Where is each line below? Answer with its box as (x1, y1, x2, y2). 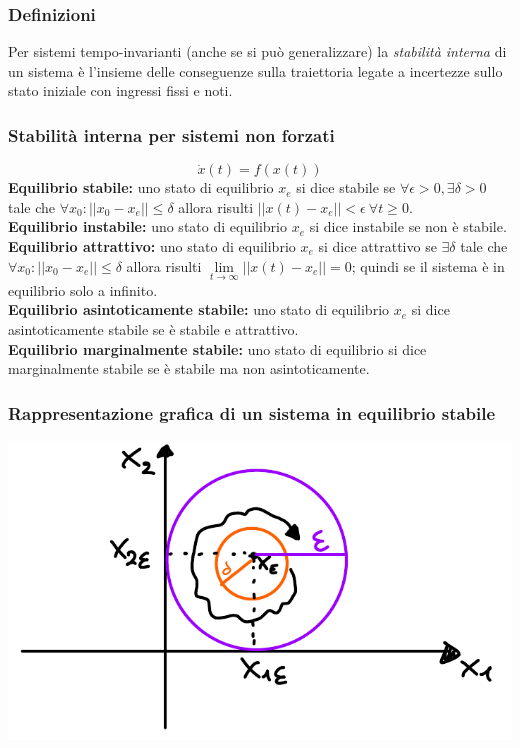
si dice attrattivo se (318, 236, 437, 256)
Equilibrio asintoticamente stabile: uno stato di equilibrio (8, 299, 390, 320)
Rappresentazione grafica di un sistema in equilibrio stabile (8, 400, 496, 425)
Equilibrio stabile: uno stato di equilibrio (8, 177, 274, 198)
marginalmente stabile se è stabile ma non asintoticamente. (8, 358, 370, 379)
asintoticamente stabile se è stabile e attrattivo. (8, 319, 299, 339)
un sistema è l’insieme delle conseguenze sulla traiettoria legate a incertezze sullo (8, 60, 503, 81)
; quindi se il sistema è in (351, 255, 505, 276)
